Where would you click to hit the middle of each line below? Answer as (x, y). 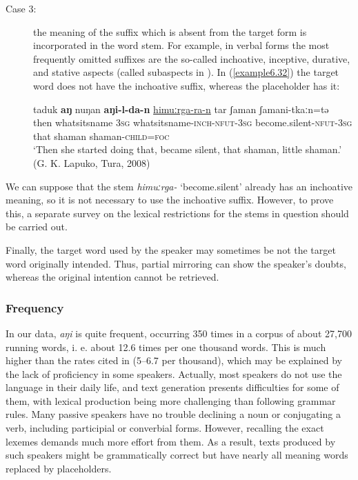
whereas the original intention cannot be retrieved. (112, 277)
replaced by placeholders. (59, 468)
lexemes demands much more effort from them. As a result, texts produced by (171, 441)
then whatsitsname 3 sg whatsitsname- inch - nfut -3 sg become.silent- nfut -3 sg (193, 122)
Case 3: (21, 8)
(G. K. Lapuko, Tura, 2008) (92, 162)
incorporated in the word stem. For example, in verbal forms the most (181, 45)
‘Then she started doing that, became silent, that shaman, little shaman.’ (188, 149)
